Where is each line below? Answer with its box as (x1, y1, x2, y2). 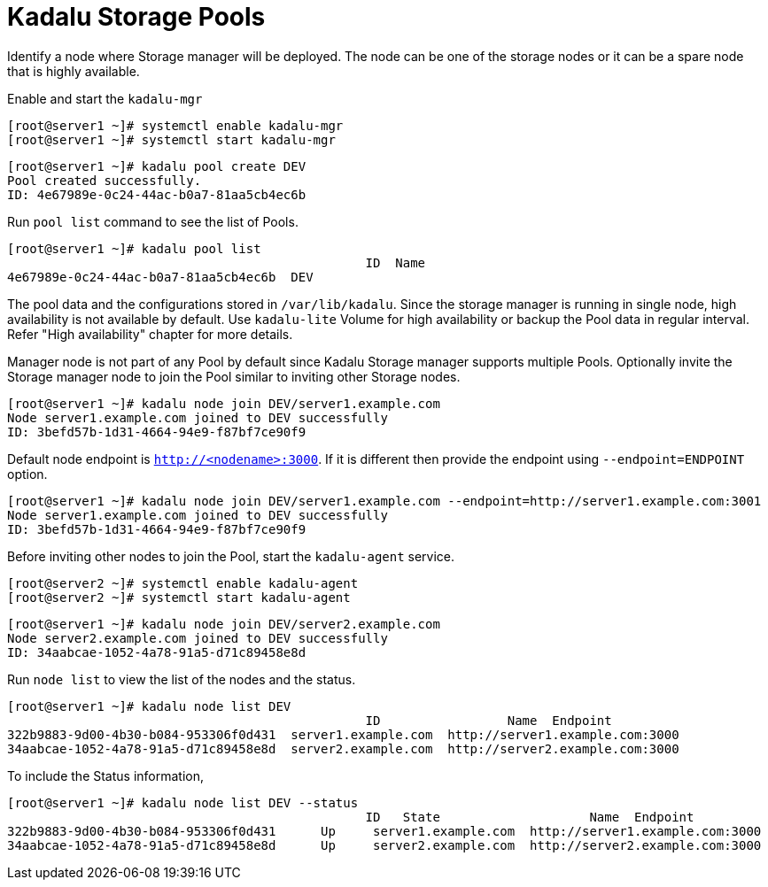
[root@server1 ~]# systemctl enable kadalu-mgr (7, 118, 344, 133)
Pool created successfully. (7, 173, 202, 188)
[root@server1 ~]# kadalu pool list (7, 241, 261, 256)
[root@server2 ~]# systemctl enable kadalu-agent (7, 575, 359, 590)
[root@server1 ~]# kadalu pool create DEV (7, 158, 306, 174)
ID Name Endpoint (365, 713, 612, 728)
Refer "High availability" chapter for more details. (7, 326, 293, 342)
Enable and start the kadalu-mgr (7, 90, 203, 106)
